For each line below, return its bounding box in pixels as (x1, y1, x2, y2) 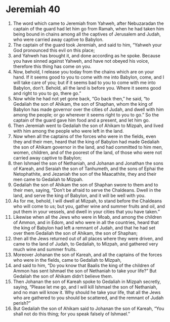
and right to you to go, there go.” (13, 90, 81, 96)
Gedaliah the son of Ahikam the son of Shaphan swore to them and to (13, 181, 158, 188)
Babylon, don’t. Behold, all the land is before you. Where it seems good (13, 85, 161, 91)
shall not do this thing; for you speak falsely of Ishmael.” (13, 310, 131, 317)
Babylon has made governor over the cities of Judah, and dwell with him (13, 106, 164, 112)
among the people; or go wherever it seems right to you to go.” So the (13, 111, 159, 117)
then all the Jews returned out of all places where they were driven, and (13, 235, 163, 241)
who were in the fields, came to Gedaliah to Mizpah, (13, 257, 122, 263)
